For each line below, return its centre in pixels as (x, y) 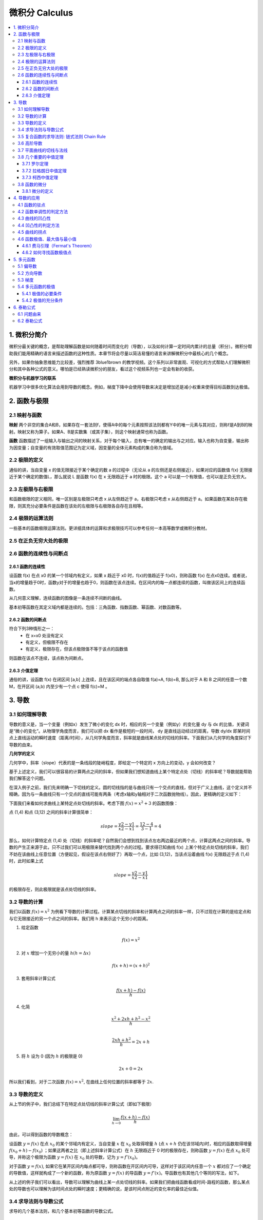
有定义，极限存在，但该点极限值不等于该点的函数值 (77, 649)
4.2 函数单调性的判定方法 (43, 212)
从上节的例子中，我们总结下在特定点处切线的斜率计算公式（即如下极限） (82, 1104)
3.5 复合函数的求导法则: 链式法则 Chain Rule (62, 136)
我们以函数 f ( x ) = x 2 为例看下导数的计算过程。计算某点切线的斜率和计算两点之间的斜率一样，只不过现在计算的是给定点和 (130, 911)
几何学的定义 (22, 753)
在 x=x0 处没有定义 (45, 635)
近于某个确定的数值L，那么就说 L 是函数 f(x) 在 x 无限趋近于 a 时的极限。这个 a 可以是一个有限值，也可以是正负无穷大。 (129, 477)
